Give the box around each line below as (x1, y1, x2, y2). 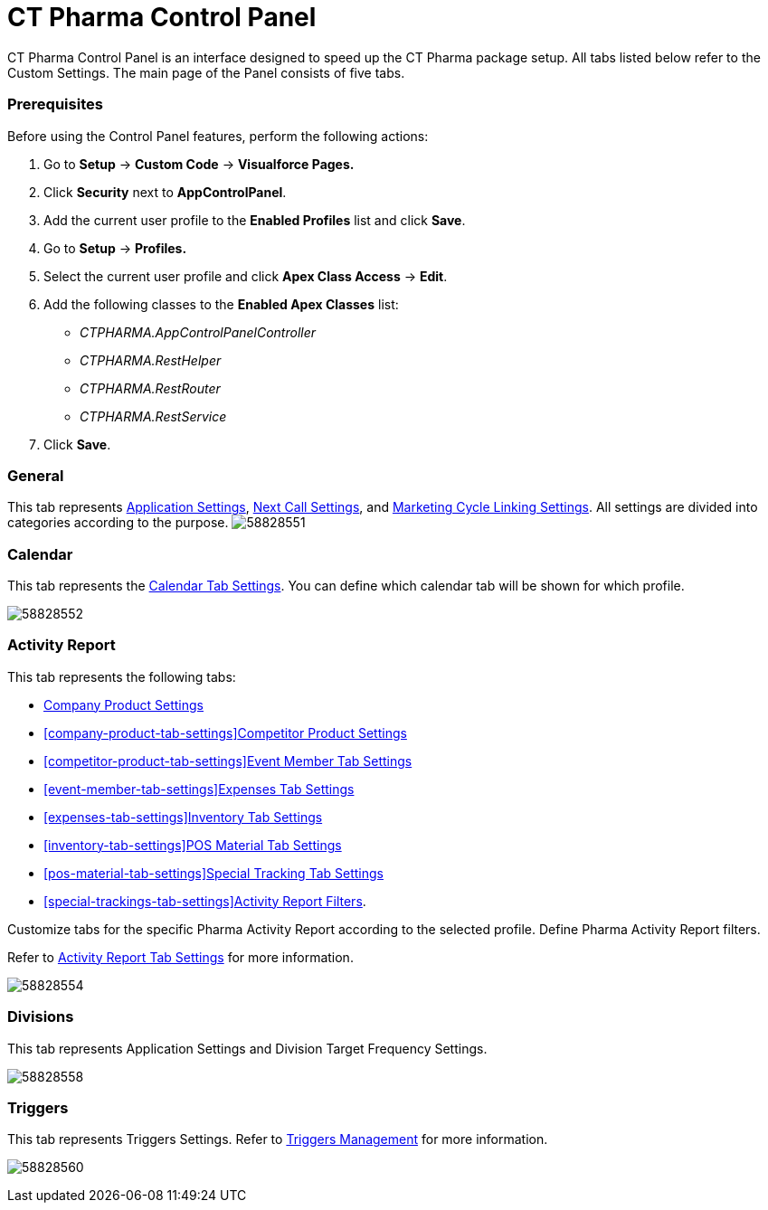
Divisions (7, 1007, 74, 1026)
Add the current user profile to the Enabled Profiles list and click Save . (43, 212, 466, 228)
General (7, 466, 64, 485)
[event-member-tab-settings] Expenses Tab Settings (43, 780, 355, 797)
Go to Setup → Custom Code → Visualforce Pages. (43, 156, 355, 172)
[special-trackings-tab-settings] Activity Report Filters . (43, 893, 366, 909)
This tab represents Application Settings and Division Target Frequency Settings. (7, 1040, 488, 1056)
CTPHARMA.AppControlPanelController (80, 324, 317, 340)
